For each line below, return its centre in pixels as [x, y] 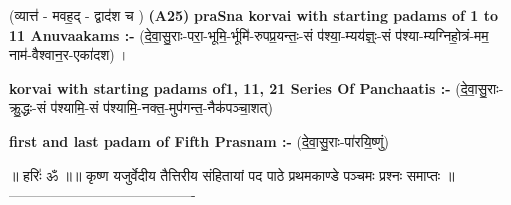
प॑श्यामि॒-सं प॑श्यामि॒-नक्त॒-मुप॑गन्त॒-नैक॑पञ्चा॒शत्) [161, 107]
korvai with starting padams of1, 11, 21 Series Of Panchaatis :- [230, 87]
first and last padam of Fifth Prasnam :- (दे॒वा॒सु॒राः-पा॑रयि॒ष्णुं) [199, 140]
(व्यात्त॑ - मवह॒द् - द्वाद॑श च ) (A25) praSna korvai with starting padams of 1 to [254, 15]
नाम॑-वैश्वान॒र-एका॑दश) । [69, 54]
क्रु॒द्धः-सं [28, 107]
